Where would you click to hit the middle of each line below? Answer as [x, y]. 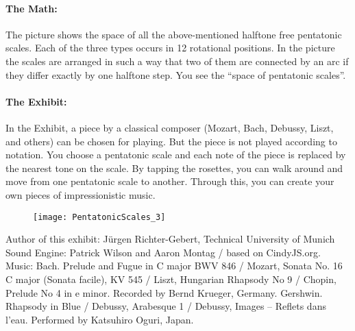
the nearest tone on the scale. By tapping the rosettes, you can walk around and [174, 168]
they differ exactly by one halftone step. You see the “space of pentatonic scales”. [176, 74]
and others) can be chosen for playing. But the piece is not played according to [171, 141]
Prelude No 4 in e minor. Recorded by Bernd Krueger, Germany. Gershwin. [164, 292]
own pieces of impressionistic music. [81, 194]
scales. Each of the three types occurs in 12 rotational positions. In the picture [170, 48]
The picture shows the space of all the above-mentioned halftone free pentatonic [174, 34]
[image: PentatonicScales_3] [99, 217]
